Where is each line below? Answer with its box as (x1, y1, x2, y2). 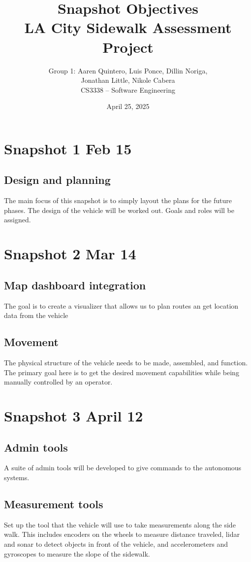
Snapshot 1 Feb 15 (4, 138, 132, 158)
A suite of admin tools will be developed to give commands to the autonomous (4, 462, 242, 473)
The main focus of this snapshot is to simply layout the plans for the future (4, 195, 232, 206)
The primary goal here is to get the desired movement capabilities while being (4, 367, 239, 377)
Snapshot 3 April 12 (4, 405, 143, 425)
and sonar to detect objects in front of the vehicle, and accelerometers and (4, 538, 228, 549)
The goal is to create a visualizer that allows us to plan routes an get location (4, 300, 239, 311)
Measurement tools (4, 496, 103, 511)
